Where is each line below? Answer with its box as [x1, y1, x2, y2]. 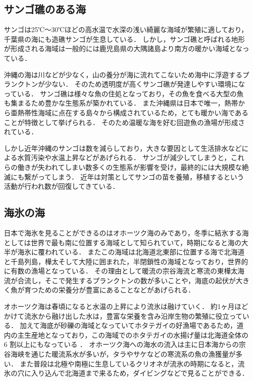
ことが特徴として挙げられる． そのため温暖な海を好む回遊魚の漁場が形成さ [4, 117, 245, 127]
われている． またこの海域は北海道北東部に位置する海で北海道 [44, 247, 245, 257]
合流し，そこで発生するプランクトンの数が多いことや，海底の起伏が [17, 275, 236, 285]
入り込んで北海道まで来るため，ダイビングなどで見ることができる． [31, 368, 249, 378]
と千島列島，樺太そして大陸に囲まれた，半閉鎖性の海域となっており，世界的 [4, 256, 248, 266]
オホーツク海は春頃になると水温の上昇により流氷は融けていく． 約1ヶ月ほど [4, 301, 249, 311]
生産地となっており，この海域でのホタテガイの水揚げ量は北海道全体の [24, 329, 249, 340]
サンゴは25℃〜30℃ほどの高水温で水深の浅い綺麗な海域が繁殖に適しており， [4, 24, 248, 35]
